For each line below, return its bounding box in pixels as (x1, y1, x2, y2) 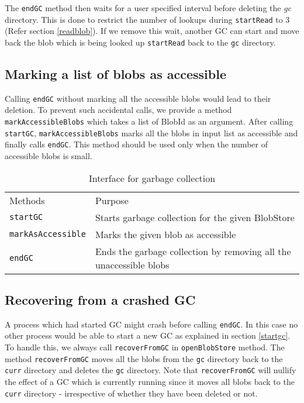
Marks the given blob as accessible (95, 227, 236, 241)
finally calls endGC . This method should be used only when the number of (5, 138, 268, 150)
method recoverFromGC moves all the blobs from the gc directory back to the (5, 352, 283, 364)
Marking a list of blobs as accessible (5, 64, 226, 82)
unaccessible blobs (95, 257, 170, 271)
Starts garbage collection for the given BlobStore (95, 210, 295, 224)
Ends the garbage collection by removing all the (95, 244, 291, 258)
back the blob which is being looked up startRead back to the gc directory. (5, 36, 276, 48)
